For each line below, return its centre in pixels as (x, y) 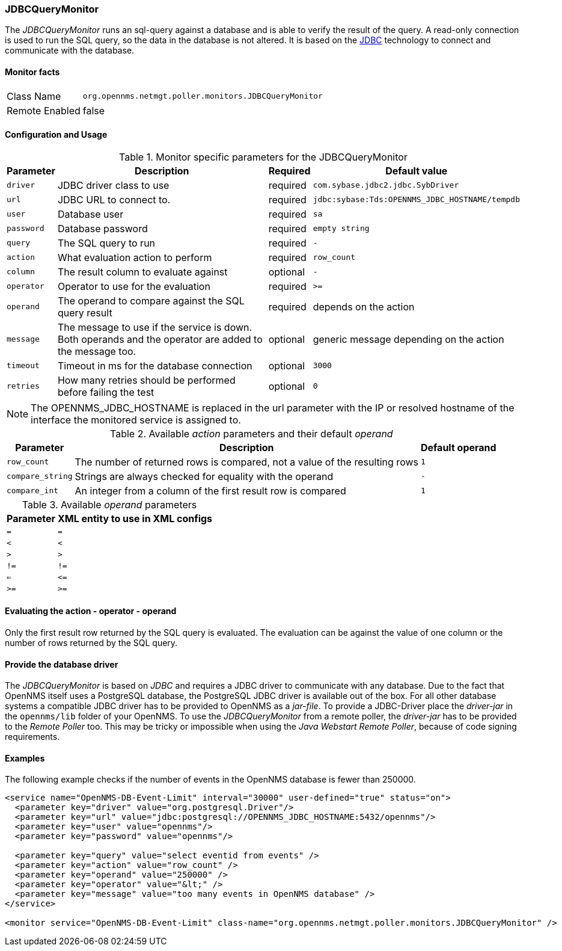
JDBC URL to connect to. (114, 199)
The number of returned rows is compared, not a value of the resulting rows (246, 462)
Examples (25, 758)
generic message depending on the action (408, 339)
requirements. (32, 737)
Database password (102, 228)
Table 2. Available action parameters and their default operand (252, 433)
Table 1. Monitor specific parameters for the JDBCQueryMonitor (263, 157)
